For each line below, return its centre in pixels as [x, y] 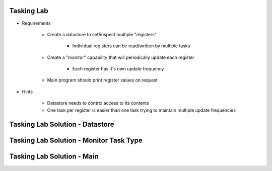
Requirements [36, 23]
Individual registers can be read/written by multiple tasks [131, 46]
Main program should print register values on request [103, 80]
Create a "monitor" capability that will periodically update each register [121, 57]
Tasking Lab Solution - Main [54, 157]
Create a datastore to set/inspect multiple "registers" [102, 34]
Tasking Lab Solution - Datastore [62, 124]
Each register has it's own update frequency [118, 69]
